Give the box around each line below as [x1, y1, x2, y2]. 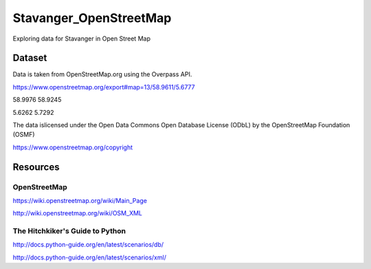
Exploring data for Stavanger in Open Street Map [12, 34, 151, 43]
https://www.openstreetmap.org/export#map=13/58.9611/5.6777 [12, 83, 195, 91]
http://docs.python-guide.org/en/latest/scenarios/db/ [12, 241, 164, 249]
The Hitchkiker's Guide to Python [12, 226, 126, 236]
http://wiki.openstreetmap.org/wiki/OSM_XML [12, 209, 142, 217]
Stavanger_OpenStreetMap [12, 10, 172, 25]
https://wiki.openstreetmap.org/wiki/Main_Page [12, 196, 148, 204]
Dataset [12, 52, 47, 64]
